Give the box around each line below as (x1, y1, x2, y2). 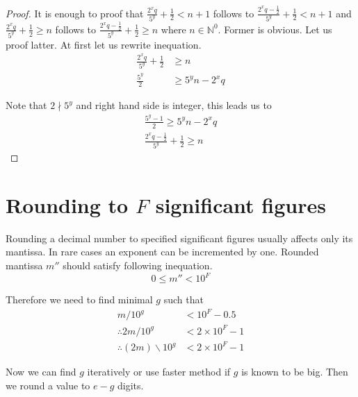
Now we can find (6, 364, 76, 379)
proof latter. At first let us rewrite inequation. (6, 37, 202, 51)
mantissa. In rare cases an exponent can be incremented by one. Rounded (6, 244, 319, 259)
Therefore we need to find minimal (6, 292, 153, 307)
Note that (6, 98, 47, 112)
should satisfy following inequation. (63, 258, 213, 273)
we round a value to (6, 378, 90, 392)
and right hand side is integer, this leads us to (76, 98, 272, 112)
